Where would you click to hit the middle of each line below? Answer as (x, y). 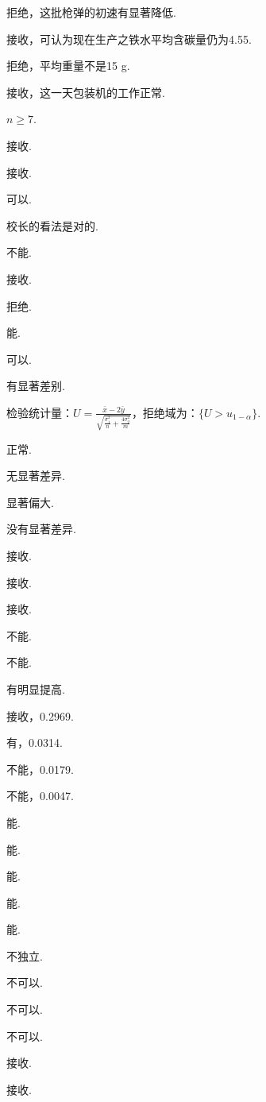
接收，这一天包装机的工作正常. (86, 92)
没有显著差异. (41, 529)
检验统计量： (40, 412)
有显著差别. (36, 386)
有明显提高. (36, 688)
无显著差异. (36, 476)
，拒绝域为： (165, 412)
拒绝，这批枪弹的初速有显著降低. (91, 12)
